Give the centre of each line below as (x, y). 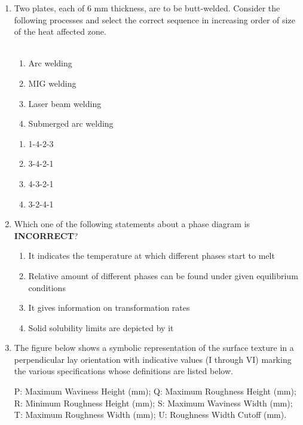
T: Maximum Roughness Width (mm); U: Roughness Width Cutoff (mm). (150, 415)
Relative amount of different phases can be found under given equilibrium (163, 275)
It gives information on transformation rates (109, 308)
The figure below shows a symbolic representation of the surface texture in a (154, 348)
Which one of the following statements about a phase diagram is (132, 224)
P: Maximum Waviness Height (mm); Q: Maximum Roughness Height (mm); (155, 391)
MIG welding (52, 83)
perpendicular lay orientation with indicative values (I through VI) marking (153, 359)
